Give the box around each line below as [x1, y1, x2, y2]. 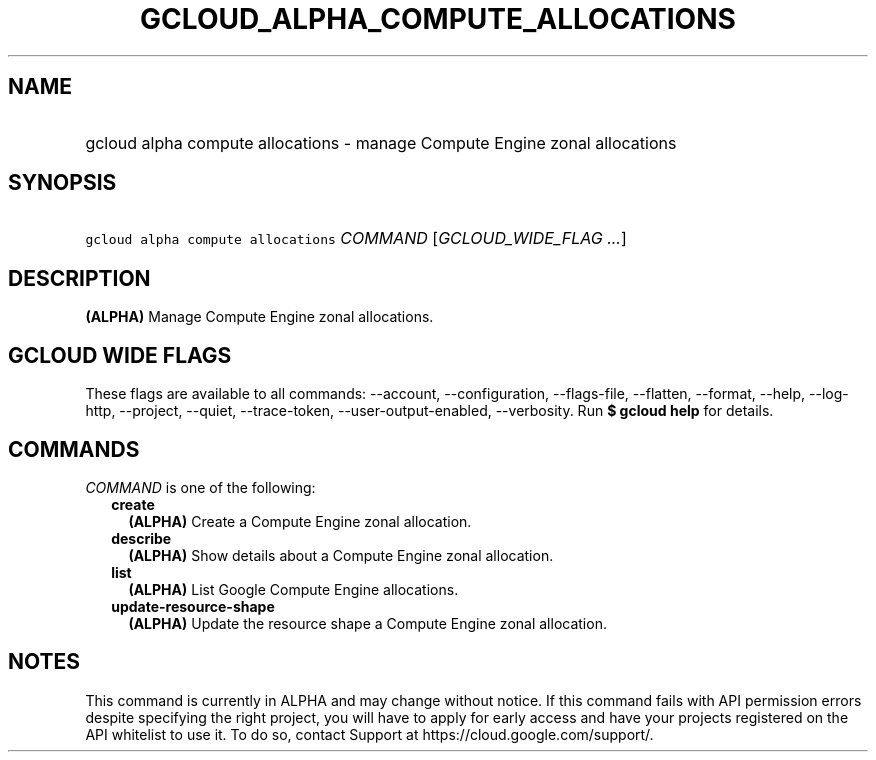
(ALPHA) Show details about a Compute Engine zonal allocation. [128, 546, 554, 564]
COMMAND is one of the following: [85, 478, 316, 496]
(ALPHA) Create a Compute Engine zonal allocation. [128, 512, 472, 530]
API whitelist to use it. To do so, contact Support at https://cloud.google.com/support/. [85, 725, 654, 743]
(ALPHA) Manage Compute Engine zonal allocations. [85, 308, 434, 326]
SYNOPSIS [8, 170, 117, 196]
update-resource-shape [111, 597, 275, 615]
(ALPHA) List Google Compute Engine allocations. [128, 580, 459, 598]
